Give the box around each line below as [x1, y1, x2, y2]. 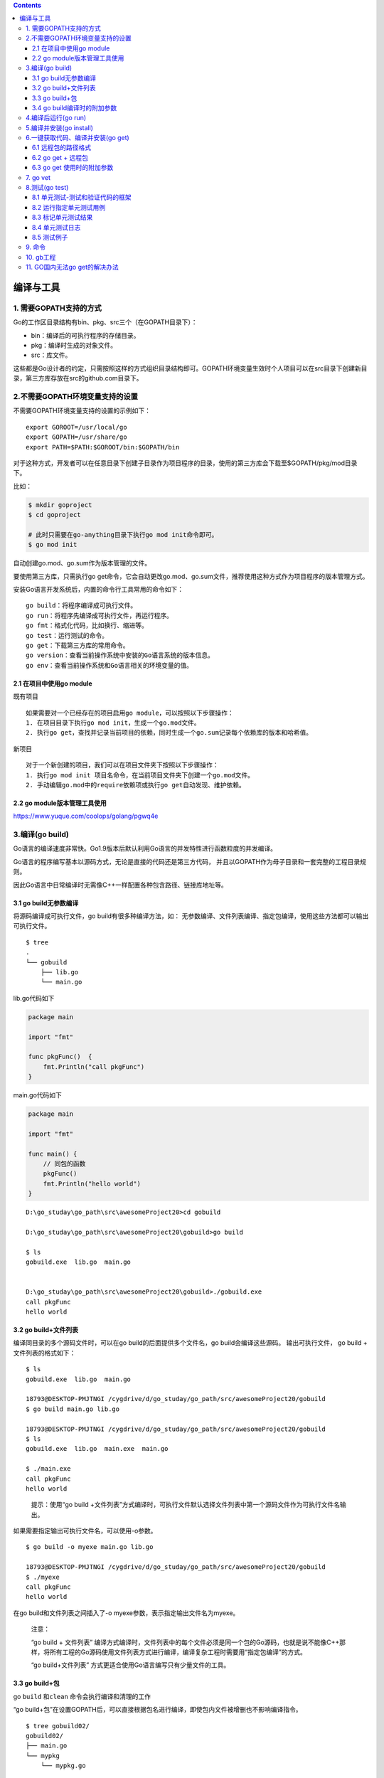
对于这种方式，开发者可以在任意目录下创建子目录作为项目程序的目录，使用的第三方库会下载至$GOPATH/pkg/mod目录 [13, 459, 358, 467]
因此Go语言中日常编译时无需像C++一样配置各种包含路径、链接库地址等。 [13, 880, 228, 889]
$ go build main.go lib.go [26, 1405, 120, 1413]
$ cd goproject [28, 511, 81, 519]
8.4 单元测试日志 [32, 223, 81, 231]
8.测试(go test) [26, 183, 69, 192]
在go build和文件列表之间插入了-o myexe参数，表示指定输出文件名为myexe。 [13, 1608, 240, 1617]
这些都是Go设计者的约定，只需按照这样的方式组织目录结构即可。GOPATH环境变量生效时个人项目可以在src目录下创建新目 [13, 363, 368, 373]
